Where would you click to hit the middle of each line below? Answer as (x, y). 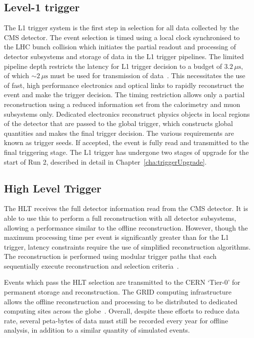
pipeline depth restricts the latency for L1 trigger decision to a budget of (113, 66)
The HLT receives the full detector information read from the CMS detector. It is (126, 208)
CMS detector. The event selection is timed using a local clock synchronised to (122, 37)
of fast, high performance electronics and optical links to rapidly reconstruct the (124, 85)
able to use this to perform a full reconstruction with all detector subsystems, (120, 218)
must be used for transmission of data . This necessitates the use (148, 75)
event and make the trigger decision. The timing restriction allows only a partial (124, 95)
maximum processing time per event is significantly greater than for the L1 (116, 237)
